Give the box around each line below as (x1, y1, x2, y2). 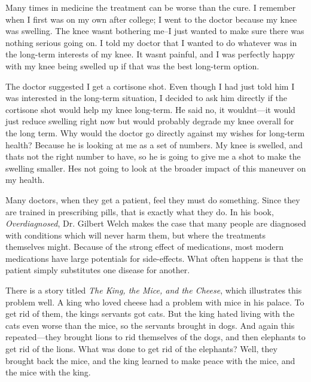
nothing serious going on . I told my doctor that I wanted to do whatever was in (5, 36, 297, 48)
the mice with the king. (5, 366, 91, 378)
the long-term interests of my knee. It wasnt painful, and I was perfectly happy (5, 48, 295, 60)
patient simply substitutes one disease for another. (5, 264, 190, 276)
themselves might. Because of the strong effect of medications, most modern (5, 240, 283, 253)
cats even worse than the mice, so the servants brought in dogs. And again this (5, 319, 295, 331)
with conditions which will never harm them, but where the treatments (5, 228, 266, 241)
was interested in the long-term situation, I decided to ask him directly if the (5, 91, 287, 104)
